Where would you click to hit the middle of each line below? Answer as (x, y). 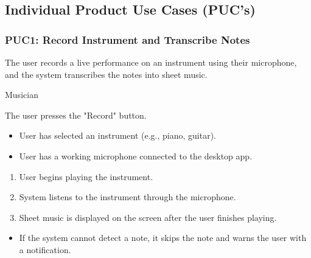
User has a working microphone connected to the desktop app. (136, 155)
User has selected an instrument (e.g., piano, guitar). (117, 135)
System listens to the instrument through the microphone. (128, 197)
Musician (22, 95)
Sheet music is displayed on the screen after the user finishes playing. (148, 217)
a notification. (45, 249)
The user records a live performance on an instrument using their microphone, (151, 62)
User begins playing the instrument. (86, 176)
